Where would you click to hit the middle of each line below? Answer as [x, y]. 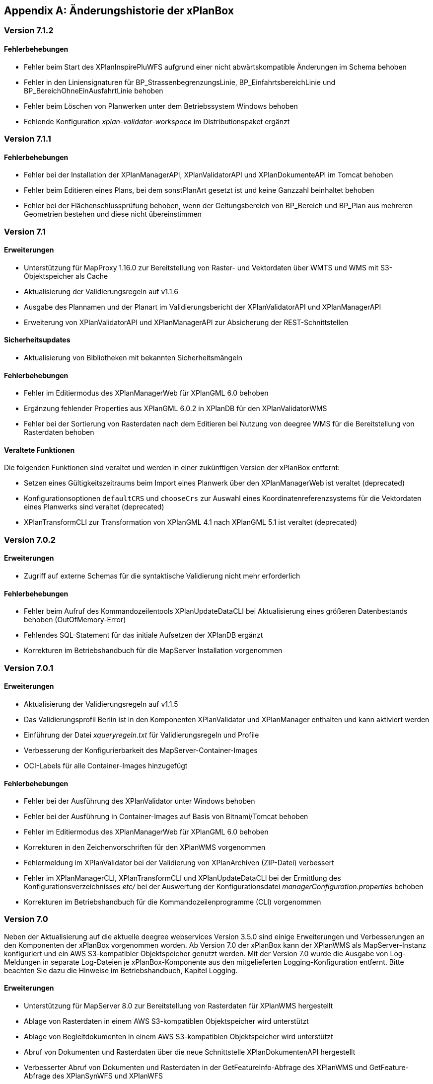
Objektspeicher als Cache [66, 276]
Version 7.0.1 [29, 668]
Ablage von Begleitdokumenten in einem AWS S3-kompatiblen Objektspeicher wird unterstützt [179, 1037]
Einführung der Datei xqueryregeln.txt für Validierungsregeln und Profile [142, 735]
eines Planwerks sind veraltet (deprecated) [94, 507]
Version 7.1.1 [28, 139]
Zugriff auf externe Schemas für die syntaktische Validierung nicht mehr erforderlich [162, 576]
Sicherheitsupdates [37, 340]
